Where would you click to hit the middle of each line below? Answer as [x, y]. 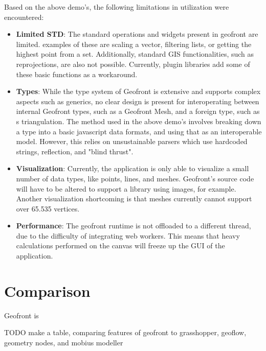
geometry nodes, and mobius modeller [64, 342]
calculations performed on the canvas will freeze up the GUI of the [120, 245]
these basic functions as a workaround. [77, 74]
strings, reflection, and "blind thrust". [75, 151]
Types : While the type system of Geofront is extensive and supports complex [138, 91]
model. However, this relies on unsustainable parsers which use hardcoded [132, 141]
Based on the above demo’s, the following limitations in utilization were [117, 7]
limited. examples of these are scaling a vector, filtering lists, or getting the [134, 44]
